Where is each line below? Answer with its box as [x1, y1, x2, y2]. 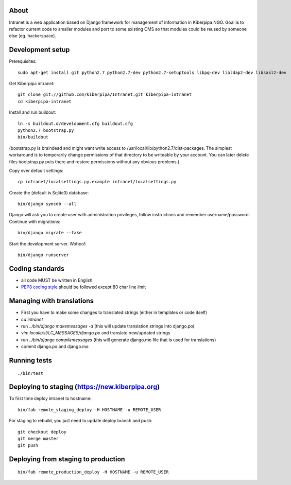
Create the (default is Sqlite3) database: [9, 190, 89, 195]
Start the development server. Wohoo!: [9, 241, 87, 246]
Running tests [9, 356, 52, 364]
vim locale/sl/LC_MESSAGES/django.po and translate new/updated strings [21, 330, 170, 336]
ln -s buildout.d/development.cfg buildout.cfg [17, 121, 133, 126]
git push [17, 443, 38, 448]
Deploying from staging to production [9, 455, 125, 464]
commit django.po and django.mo [21, 344, 89, 349]
